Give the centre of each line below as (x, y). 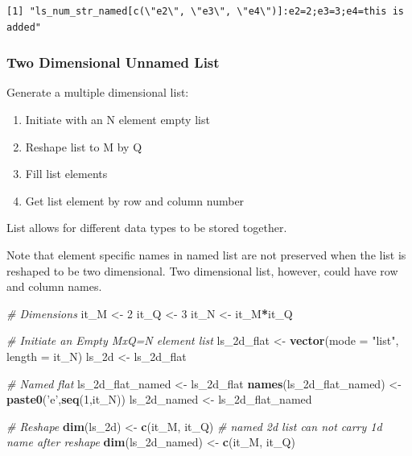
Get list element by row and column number (135, 200)
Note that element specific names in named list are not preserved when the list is (206, 254)
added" (24, 27)
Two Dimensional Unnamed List (113, 62)
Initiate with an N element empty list (117, 119)
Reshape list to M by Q (84, 146)
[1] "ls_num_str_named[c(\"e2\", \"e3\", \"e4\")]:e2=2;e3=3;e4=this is (205, 11)
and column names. (54, 286)
